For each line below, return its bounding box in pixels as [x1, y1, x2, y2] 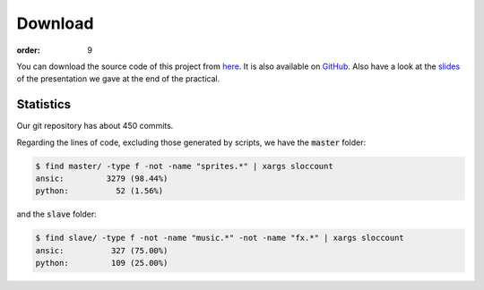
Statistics [16, 97, 72, 112]
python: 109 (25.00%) [35, 258, 169, 269]
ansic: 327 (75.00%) [35, 245, 169, 255]
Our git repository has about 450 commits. [16, 121, 174, 132]
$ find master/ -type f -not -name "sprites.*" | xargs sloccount [35, 161, 333, 171]
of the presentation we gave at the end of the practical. [16, 73, 220, 84]
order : [16, 45, 40, 55]
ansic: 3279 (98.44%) [35, 174, 169, 183]
